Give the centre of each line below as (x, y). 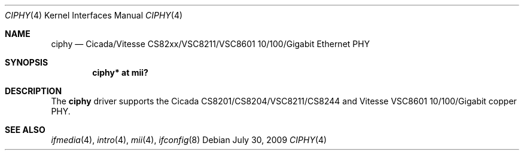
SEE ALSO (25, 130)
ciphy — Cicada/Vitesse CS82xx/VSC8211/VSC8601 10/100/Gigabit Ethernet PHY (211, 44)
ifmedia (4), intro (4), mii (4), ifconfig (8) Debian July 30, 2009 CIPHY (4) (189, 140)
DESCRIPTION (33, 91)
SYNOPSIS (27, 62)
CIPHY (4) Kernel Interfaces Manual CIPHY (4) (94, 15)
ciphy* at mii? (120, 72)
